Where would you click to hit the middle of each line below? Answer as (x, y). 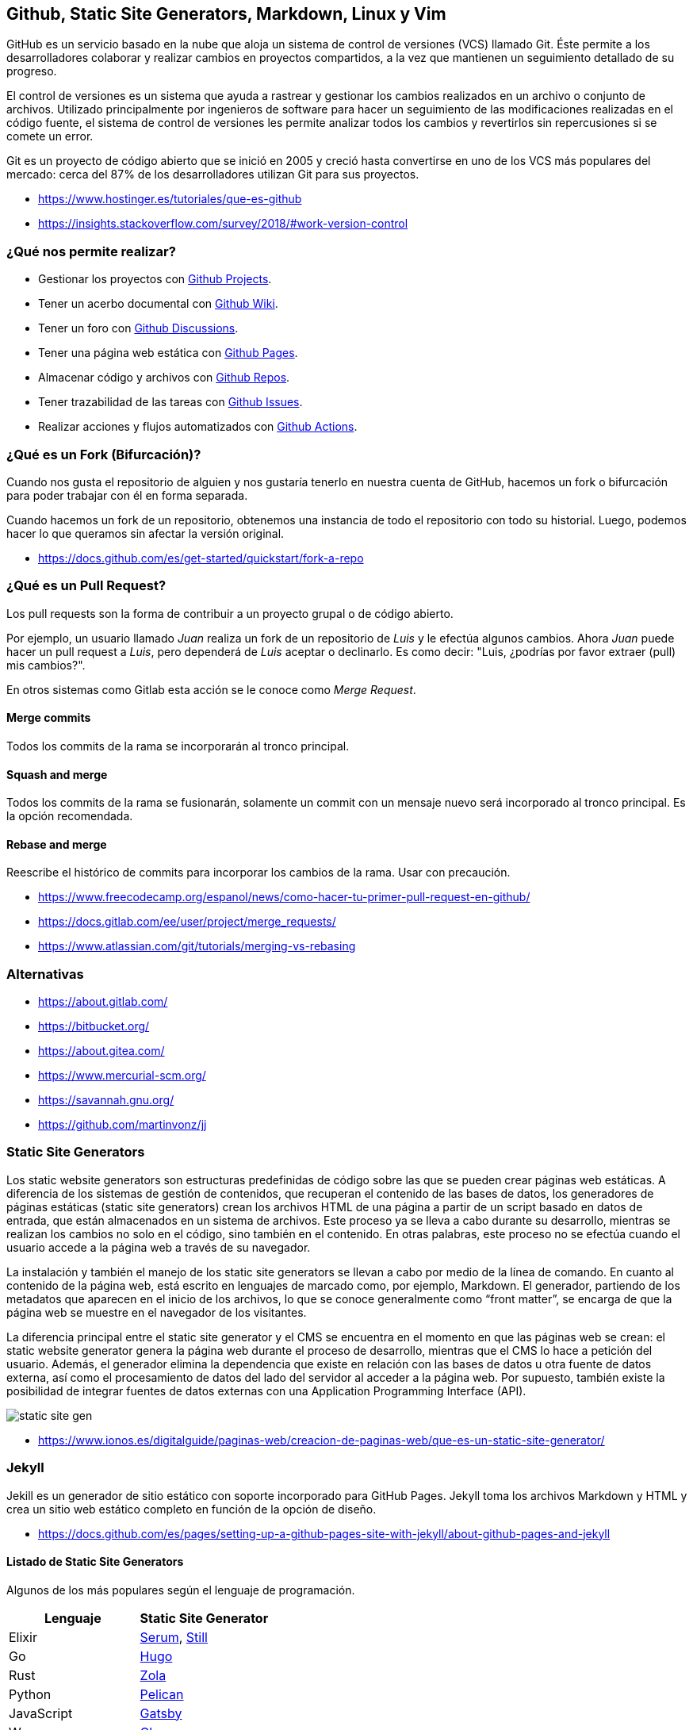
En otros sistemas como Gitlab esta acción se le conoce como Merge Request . (211, 689)
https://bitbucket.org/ (94, 1026)
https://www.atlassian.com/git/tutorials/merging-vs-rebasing (197, 946)
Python (30, 1694)
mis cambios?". (46, 665)
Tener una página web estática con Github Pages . (168, 353)
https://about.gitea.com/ (101, 1051)
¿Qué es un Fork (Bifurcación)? (104, 454)
